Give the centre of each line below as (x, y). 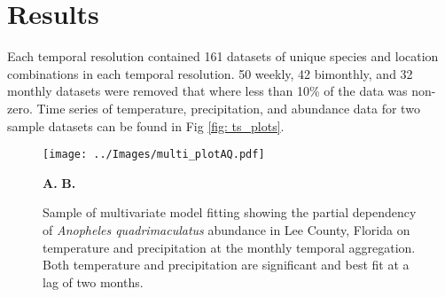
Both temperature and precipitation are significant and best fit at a (226, 265)
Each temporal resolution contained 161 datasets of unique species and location (223, 56)
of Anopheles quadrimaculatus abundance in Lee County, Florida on (226, 229)
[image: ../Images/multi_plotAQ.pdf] (154, 155)
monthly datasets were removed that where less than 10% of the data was (207, 91)
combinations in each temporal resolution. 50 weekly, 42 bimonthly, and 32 (210, 73)
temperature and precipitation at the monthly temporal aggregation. (229, 247)
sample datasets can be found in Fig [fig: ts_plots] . (146, 125)
